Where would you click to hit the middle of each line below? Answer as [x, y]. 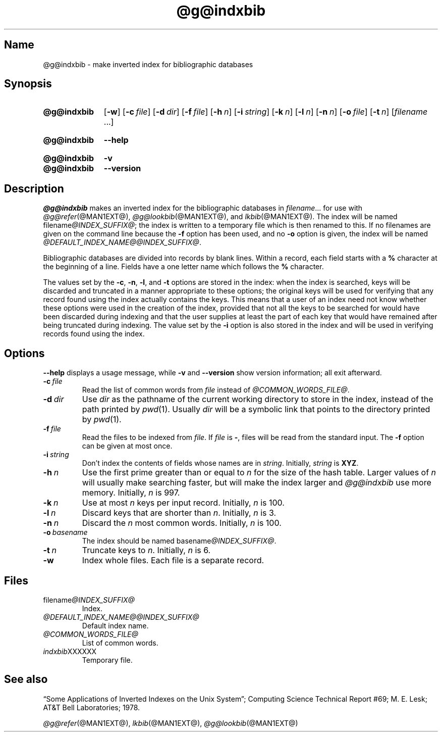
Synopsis [28, 84]
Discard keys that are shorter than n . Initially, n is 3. [179, 513]
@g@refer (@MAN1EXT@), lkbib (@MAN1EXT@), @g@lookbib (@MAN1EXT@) [171, 723]
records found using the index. [94, 334]
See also [26, 679]
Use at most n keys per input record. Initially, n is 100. [183, 503]
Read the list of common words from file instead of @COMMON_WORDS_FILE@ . [216, 390]
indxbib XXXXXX [70, 651]
